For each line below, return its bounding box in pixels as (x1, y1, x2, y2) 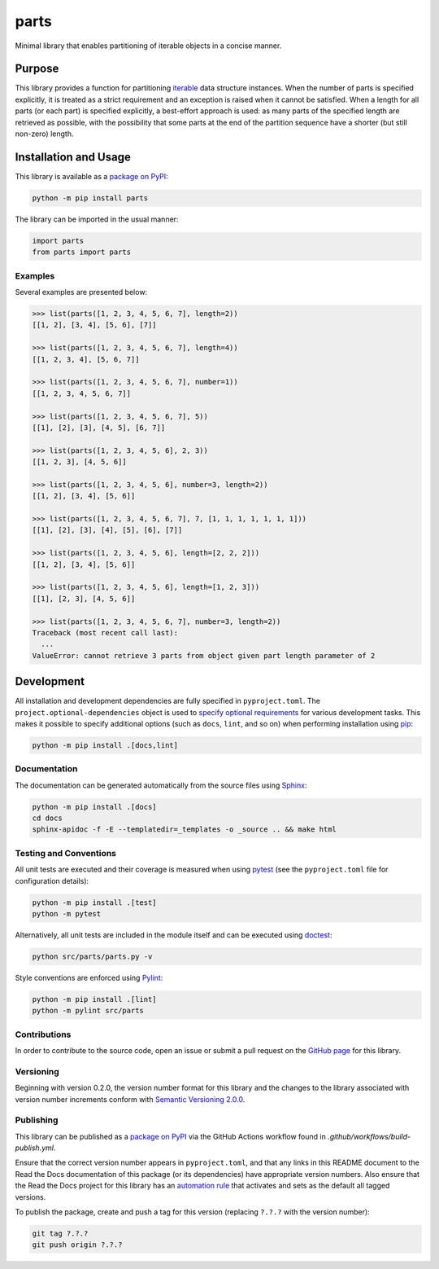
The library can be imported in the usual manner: (15, 214, 179, 224)
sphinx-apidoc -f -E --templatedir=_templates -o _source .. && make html (32, 825, 337, 834)
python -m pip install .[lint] (32, 995, 158, 1003)
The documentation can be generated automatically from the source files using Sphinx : (15, 780, 307, 790)
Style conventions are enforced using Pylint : (15, 973, 163, 982)
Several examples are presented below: (15, 288, 148, 296)
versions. (15, 1192, 46, 1201)
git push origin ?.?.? (32, 1240, 123, 1249)
